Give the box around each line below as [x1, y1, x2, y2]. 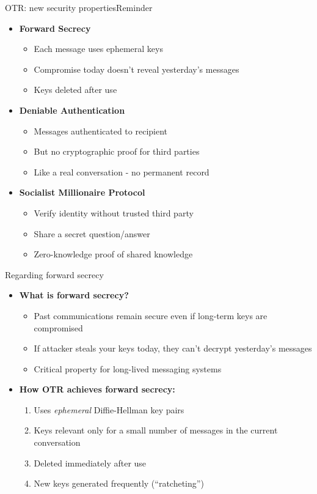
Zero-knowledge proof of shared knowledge [34, 248, 193, 260]
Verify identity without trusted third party [34, 206, 194, 219]
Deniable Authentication [19, 103, 125, 116]
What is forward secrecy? [19, 289, 129, 301]
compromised [34, 321, 83, 334]
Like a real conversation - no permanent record [34, 165, 210, 178]
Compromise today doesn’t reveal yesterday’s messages [34, 62, 239, 75]
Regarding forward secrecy [5, 268, 104, 281]
